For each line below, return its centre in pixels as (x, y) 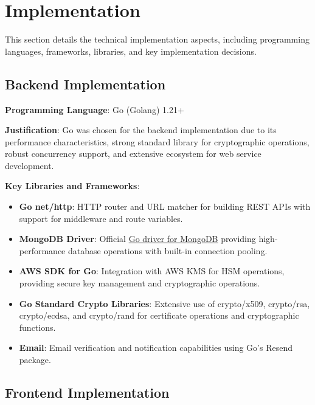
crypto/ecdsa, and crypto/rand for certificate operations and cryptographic (159, 315)
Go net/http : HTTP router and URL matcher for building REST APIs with (165, 206)
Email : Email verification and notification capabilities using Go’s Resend (156, 348)
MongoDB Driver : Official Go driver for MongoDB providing (137, 239)
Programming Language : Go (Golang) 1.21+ (95, 109)
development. (29, 165)
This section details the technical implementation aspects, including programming (157, 39)
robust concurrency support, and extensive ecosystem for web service (133, 154)
